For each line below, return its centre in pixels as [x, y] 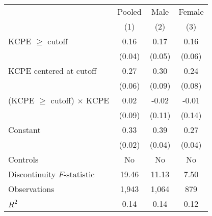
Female [191, 11]
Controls [23, 159]
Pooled [129, 11]
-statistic [79, 174]
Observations [31, 189]
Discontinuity [32, 174]
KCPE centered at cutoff [52, 71]
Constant [24, 130]
